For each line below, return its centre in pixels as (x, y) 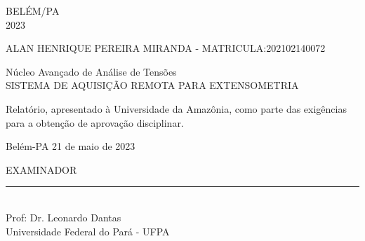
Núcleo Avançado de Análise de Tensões (91, 71)
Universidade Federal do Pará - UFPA (88, 231)
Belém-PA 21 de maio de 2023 (71, 146)
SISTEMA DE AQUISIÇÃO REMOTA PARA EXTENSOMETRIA (152, 85)
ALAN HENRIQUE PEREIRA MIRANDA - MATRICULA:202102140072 (166, 48)
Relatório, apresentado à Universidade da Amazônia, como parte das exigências (176, 108)
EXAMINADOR (41, 169)
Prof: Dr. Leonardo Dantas (64, 217)
